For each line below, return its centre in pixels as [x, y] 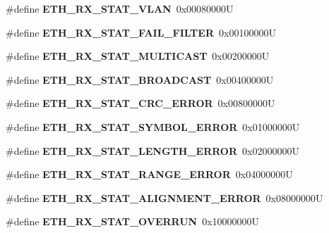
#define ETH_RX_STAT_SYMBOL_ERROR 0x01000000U [153, 126]
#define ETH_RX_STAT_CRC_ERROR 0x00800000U [140, 103]
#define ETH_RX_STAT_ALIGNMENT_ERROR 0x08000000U [164, 197]
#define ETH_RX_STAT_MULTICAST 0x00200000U [138, 56]
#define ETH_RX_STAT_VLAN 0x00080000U [120, 8]
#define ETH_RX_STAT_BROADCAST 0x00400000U [140, 79]
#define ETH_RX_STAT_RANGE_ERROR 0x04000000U [149, 174]
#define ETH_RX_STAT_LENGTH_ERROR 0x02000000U [152, 150]
